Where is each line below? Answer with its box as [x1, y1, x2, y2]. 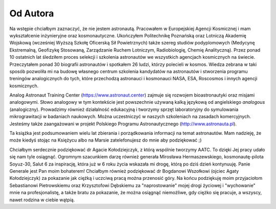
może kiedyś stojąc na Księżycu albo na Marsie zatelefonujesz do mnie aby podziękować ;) [9, 137, 202, 143]
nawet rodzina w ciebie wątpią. [9, 197, 75, 203]
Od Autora [9, 8, 54, 19]
